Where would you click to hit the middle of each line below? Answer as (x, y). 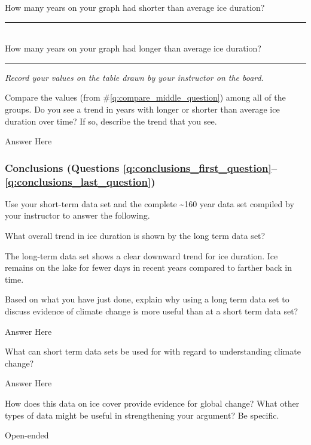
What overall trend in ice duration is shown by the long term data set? (135, 236)
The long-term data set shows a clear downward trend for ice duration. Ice (141, 255)
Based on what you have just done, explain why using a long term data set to (147, 299)
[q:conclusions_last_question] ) (80, 181)
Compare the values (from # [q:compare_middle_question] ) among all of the (145, 97)
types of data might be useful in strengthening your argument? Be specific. (142, 415)
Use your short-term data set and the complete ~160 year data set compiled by (150, 203)
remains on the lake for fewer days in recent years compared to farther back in (149, 267)
